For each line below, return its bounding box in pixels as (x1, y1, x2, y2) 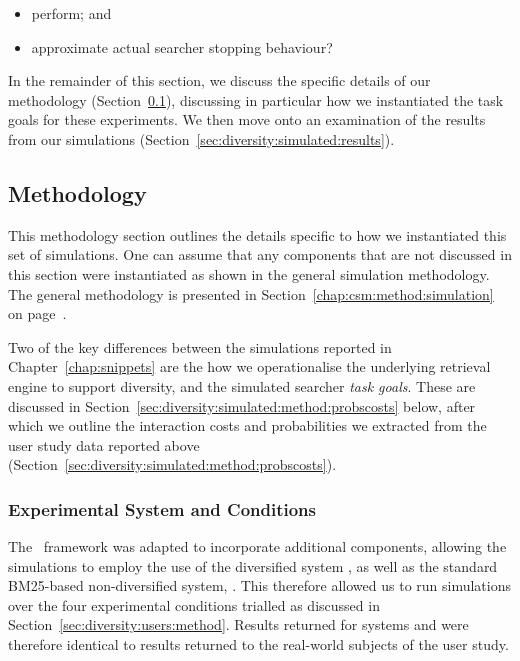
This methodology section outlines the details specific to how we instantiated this (8, 224, 507, 245)
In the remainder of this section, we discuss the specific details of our (8, 70, 431, 91)
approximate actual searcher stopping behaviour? (31, 36, 333, 57)
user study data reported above (8, 434, 200, 455)
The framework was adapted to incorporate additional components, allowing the (8, 536, 507, 557)
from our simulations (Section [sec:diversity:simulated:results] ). (8, 128, 395, 149)
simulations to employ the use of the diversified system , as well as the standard (8, 555, 498, 576)
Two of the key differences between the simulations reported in (8, 336, 392, 357)
